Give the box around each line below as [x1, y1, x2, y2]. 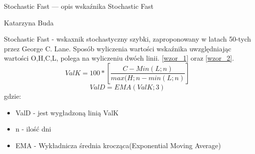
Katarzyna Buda [4, 17, 54, 27]
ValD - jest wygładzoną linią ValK [15, 107, 119, 117]
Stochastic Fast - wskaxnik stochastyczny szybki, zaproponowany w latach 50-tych [4, 34, 251, 44]
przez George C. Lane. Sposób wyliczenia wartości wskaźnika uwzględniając [4, 43, 231, 53]
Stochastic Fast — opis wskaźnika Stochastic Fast [4, 1, 153, 11]
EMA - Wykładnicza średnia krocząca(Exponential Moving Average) [15, 140, 221, 150]
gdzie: [4, 90, 21, 101]
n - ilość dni [15, 124, 51, 134]
